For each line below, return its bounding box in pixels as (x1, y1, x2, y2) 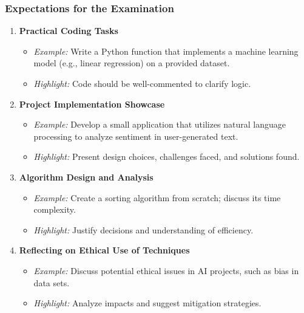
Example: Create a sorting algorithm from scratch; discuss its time (33, 191, 281, 204)
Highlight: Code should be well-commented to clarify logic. (33, 77, 251, 89)
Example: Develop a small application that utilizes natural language (33, 118, 286, 131)
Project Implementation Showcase (19, 97, 165, 110)
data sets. (33, 276, 70, 289)
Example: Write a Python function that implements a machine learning (33, 44, 299, 57)
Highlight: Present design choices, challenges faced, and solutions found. (33, 150, 300, 163)
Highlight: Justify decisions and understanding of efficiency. (33, 223, 254, 236)
